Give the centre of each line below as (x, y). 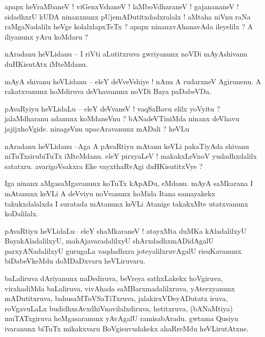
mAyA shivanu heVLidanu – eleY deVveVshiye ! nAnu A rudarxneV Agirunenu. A (133, 81)
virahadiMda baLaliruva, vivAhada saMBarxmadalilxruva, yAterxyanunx (120, 288)
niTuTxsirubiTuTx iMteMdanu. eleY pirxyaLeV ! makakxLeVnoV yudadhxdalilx (131, 156)
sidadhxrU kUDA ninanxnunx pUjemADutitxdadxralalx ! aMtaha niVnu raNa (128, 16)
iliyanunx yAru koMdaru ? (46, 36)
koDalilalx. (22, 213)
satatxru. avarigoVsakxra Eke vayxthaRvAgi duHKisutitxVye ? (104, 166)
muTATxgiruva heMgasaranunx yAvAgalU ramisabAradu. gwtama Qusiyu (121, 318)
